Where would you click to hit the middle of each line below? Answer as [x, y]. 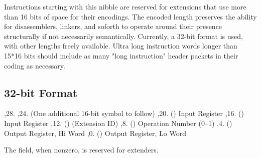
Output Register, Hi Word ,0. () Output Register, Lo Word [95, 133]
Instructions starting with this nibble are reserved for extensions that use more [125, 6]
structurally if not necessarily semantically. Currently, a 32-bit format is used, [123, 36]
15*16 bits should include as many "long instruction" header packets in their [121, 55]
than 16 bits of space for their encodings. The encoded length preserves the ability [130, 16]
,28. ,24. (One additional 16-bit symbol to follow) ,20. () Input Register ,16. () [124, 113]
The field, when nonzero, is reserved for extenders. [81, 150]
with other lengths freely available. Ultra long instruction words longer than [121, 46]
